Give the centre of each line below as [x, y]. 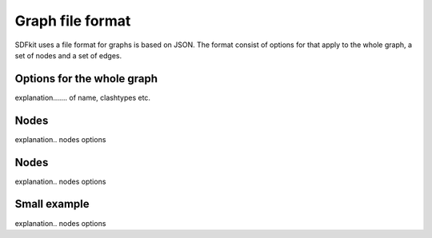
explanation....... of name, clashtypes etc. [83, 97]
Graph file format [73, 21]
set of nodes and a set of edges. [68, 55]
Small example [52, 204]
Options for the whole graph [86, 79]
